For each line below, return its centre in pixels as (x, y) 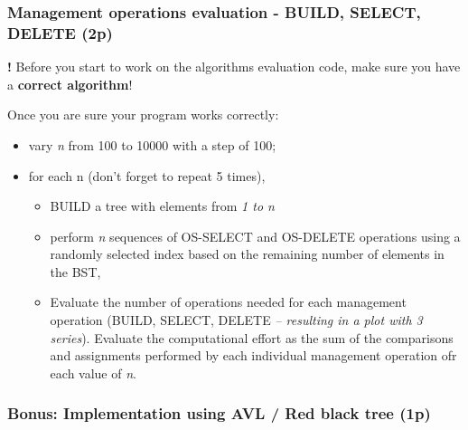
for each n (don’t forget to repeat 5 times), (147, 175)
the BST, (75, 271)
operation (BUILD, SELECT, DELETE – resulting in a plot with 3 (236, 320)
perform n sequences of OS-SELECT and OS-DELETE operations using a (255, 236)
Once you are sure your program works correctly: (143, 115)
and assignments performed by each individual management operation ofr (253, 355)
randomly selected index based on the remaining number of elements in (247, 254)
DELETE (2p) (60, 32)
